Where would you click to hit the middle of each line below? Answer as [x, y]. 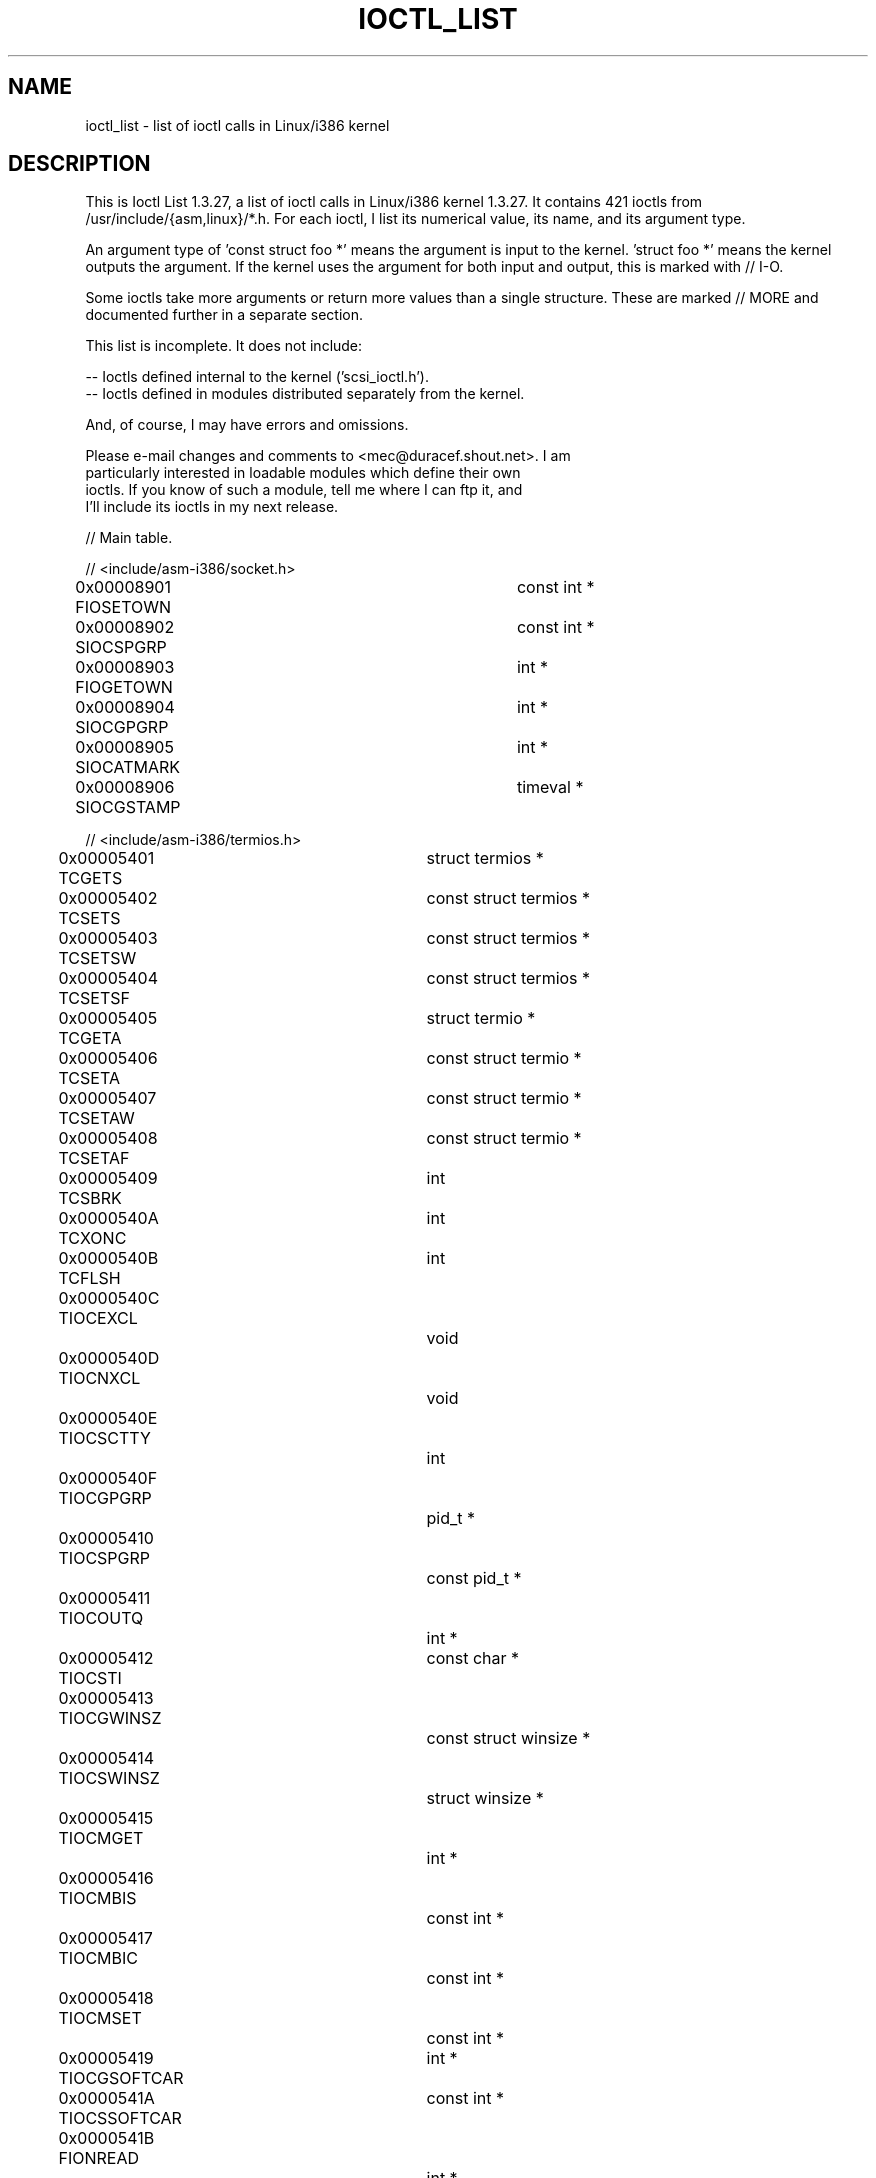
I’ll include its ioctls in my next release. [212, 507]
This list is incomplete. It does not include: [224, 346]
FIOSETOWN [123, 607]
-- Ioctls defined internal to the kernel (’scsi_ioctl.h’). [257, 377]
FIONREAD [99, 2158]
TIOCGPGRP [105, 1498]
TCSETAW [96, 1118]
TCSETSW [97, 958]
